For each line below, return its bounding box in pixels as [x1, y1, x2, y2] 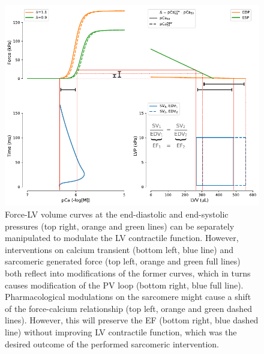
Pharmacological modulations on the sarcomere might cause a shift [5, 290, 251, 303]
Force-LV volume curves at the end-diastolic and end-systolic [5, 207, 229, 220]
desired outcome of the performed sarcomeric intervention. [5, 337, 219, 350]
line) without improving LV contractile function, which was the [5, 325, 237, 338]
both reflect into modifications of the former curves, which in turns [5, 266, 251, 279]
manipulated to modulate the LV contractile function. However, [5, 231, 239, 244]
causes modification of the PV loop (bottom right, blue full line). [5, 278, 244, 291]
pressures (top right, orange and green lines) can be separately [5, 219, 235, 232]
